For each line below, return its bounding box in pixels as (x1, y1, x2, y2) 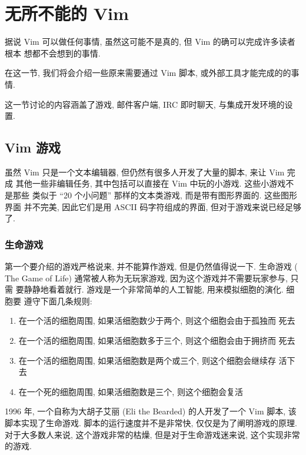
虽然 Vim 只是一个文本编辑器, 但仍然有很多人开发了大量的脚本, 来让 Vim (5, 165, 285, 178)
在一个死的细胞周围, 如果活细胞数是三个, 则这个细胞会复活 (18, 385, 243, 397)
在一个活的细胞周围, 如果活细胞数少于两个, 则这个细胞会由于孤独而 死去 (18, 314, 295, 327)
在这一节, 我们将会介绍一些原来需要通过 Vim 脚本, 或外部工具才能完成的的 (5, 67, 291, 79)
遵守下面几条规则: (24, 294, 92, 307)
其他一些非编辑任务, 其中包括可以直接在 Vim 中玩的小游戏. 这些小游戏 (15, 177, 286, 190)
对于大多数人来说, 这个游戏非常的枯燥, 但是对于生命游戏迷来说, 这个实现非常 (5, 428, 300, 440)
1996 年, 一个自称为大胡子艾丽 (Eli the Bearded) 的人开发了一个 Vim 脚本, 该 (5, 405, 297, 417)
